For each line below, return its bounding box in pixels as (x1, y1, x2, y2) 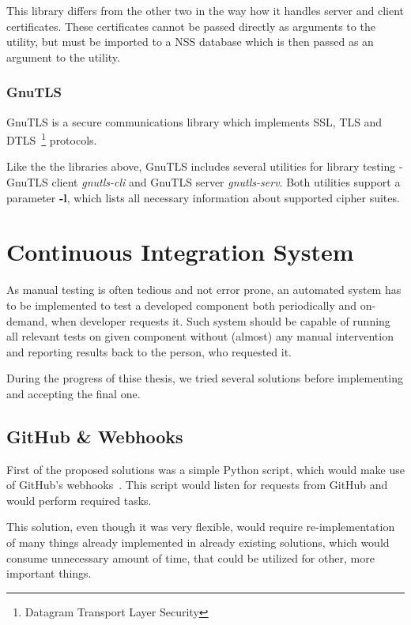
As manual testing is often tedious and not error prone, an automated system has (6, 281, 402, 298)
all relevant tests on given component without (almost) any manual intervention (6, 328, 394, 345)
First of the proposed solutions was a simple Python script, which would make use (6, 461, 405, 477)
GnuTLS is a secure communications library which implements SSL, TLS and (6, 113, 383, 130)
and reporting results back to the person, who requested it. (6, 343, 292, 360)
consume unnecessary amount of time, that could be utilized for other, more (6, 549, 375, 566)
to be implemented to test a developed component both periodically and (6, 296, 357, 313)
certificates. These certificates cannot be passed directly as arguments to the (6, 17, 375, 34)
